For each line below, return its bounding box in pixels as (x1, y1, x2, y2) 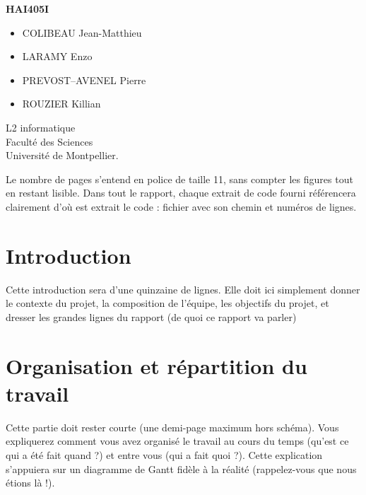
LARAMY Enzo (22, 49, 93, 64)
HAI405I (6, 1, 49, 16)
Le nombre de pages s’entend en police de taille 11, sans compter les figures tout (6, 171, 353, 186)
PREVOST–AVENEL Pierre (22, 72, 146, 87)
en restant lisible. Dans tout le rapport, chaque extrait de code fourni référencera (6, 185, 356, 200)
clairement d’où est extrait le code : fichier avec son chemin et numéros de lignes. (6, 199, 357, 214)
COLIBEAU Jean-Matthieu (22, 25, 142, 40)
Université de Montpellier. (6, 148, 119, 163)
